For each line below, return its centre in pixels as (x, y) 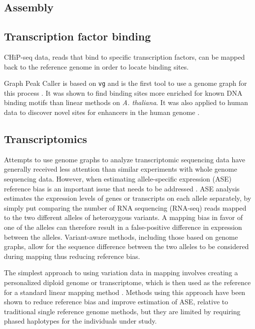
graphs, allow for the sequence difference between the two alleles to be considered (127, 246)
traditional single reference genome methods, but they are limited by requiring (122, 311)
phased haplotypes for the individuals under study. (80, 321)
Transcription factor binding (78, 36)
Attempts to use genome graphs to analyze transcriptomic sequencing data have (125, 159)
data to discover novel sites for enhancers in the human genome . (102, 112)
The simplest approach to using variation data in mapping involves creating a (121, 273)
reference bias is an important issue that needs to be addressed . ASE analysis (122, 188)
